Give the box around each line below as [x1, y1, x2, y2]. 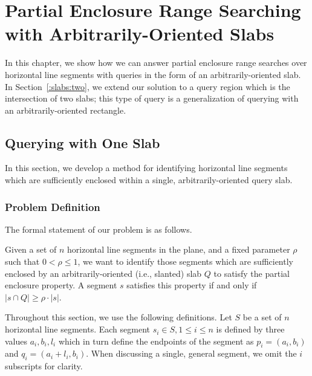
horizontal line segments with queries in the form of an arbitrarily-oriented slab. [5, 68, 301, 80]
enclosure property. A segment [5, 279, 117, 291]
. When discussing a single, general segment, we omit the [86, 347, 297, 360]
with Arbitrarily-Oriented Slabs [5, 21, 275, 46]
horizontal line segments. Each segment [5, 323, 150, 335]
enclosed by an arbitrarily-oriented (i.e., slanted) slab [5, 267, 202, 279]
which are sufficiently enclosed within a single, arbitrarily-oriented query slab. [5, 173, 293, 186]
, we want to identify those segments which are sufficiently [77, 255, 293, 268]
